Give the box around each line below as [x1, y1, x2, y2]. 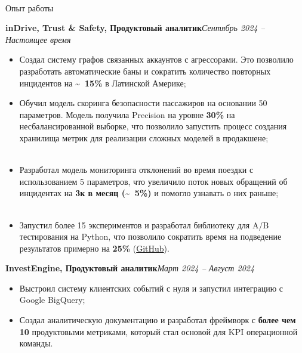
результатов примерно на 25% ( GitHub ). [19, 241, 170, 254]
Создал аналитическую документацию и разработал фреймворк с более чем [19, 314, 296, 326]
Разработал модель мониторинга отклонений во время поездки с [19, 163, 254, 176]
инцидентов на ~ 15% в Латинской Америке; [19, 76, 186, 89]
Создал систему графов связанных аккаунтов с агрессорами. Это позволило [19, 53, 294, 66]
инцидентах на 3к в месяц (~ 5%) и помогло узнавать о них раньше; [19, 187, 279, 199]
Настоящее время [5, 33, 71, 45]
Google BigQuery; [19, 293, 85, 306]
